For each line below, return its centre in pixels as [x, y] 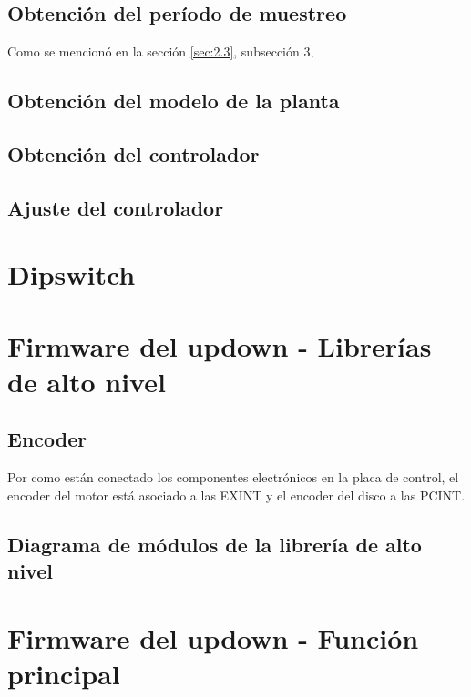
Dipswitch [72, 274]
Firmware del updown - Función [213, 637]
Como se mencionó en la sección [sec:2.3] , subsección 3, [161, 51]
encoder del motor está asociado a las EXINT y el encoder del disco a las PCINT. [236, 495]
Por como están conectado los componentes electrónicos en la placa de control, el [233, 477]
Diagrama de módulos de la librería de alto [215, 544]
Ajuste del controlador [116, 207]
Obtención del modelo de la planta [174, 101]
